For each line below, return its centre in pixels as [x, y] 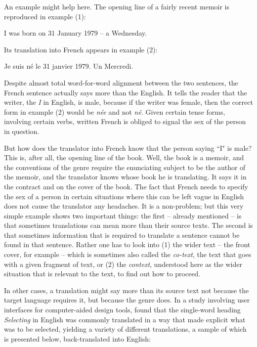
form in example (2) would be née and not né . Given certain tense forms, [115, 111]
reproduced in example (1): [45, 16]
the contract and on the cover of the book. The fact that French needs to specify [126, 186]
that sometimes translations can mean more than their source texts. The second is [128, 225]
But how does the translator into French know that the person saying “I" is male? [128, 148]
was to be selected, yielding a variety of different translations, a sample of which [125, 329]
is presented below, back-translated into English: [77, 338]
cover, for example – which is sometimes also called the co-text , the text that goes [128, 254]
